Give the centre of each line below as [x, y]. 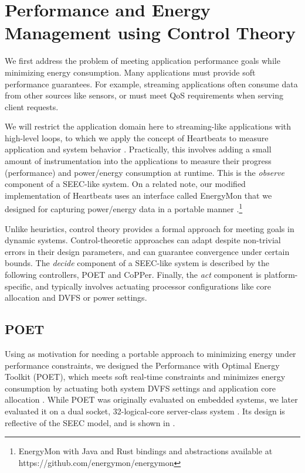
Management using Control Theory [150, 33]
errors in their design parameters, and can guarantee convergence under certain [147, 251]
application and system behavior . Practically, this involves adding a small [138, 149]
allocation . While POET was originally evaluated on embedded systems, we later [151, 399]
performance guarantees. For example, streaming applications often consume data [151, 84]
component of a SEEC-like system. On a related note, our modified [125, 184]
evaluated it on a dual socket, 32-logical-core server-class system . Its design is [145, 411]
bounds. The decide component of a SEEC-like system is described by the [137, 263]
